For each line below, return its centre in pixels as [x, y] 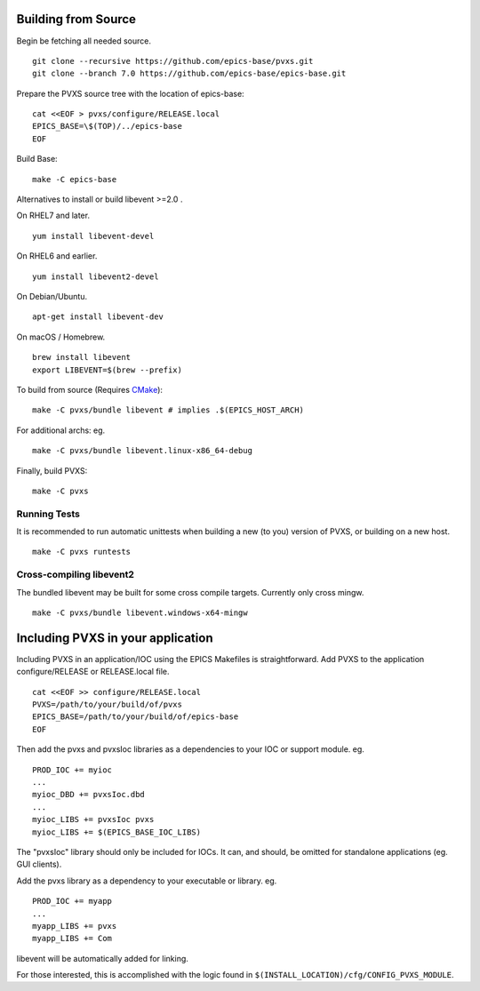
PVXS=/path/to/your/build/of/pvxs [107, 705]
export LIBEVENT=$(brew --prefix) [107, 370]
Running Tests [48, 514]
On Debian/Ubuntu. [52, 296]
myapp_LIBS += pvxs [75, 926]
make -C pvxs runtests [82, 552]
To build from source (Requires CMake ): [90, 389]
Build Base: [37, 159]
